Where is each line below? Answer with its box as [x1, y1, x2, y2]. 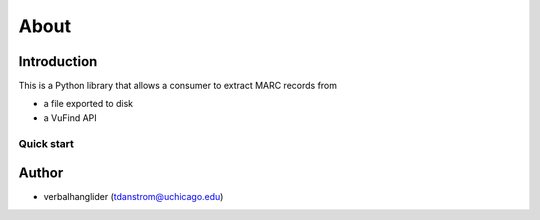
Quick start [18, 136, 75, 150]
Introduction [18, 53, 98, 70]
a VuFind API [43, 111, 97, 124]
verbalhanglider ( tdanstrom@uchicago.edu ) [43, 191, 224, 203]
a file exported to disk [43, 98, 134, 110]
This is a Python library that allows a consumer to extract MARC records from [18, 80, 338, 92]
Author [18, 165, 64, 182]
